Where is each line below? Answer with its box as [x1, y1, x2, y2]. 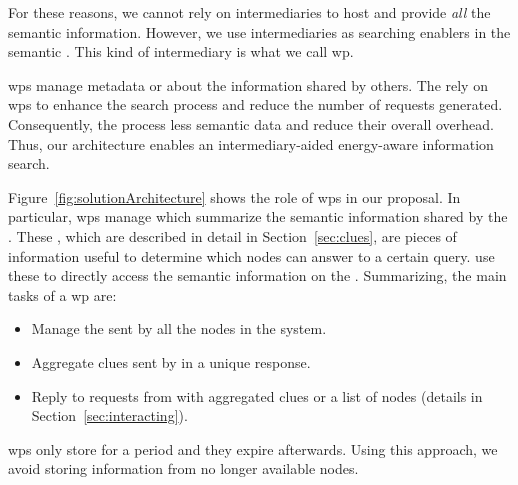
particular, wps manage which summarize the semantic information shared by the [8, 206, 508, 227]
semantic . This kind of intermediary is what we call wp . [8, 41, 354, 62]
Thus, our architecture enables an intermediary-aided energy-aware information [8, 133, 494, 154]
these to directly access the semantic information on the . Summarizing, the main [8, 265, 507, 286]
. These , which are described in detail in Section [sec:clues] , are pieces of [8, 225, 457, 246]
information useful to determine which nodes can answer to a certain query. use [8, 245, 495, 266]
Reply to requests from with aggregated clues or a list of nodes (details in [31, 385, 483, 406]
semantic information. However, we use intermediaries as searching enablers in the [8, 21, 511, 42]
